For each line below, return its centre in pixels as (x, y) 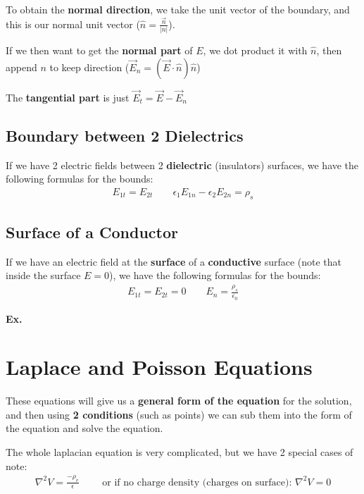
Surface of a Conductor (92, 232)
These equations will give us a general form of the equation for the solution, (179, 401)
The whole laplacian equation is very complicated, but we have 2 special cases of (180, 452)
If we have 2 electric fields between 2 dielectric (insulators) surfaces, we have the (182, 165)
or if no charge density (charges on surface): (197, 482)
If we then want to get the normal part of (99, 50)
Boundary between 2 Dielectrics (125, 135)
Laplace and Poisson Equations (159, 367)
